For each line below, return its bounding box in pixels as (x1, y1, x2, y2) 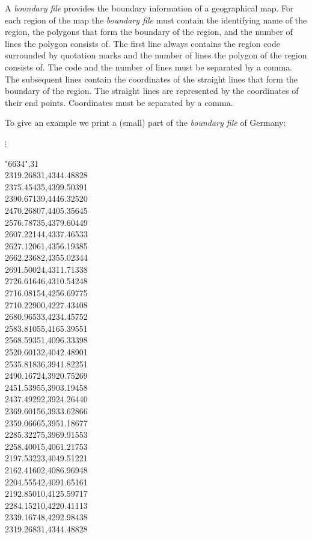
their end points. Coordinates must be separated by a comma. (5, 96, 233, 108)
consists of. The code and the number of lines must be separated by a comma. (5, 60, 293, 73)
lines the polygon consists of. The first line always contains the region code (5, 37, 280, 49)
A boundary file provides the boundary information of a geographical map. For (5, 2, 294, 14)
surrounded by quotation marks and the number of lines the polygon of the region (5, 49, 307, 61)
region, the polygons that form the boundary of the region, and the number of (5, 25, 293, 38)
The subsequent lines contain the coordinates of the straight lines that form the (5, 72, 298, 85)
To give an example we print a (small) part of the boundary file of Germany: (5, 116, 286, 129)
